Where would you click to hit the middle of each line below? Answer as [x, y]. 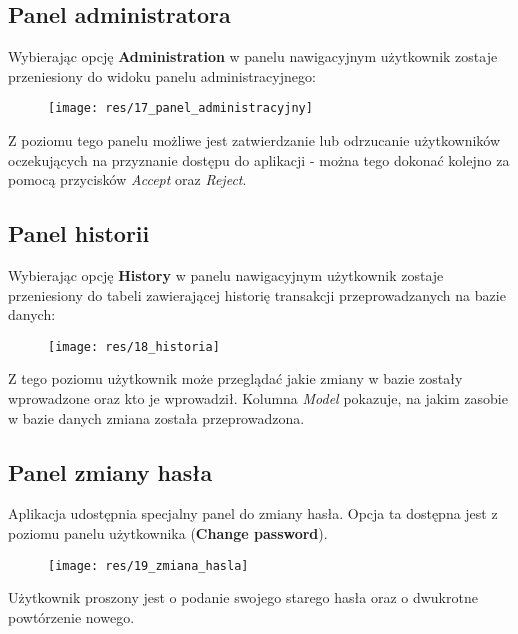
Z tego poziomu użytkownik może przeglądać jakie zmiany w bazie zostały [235, 378]
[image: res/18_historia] [134, 346]
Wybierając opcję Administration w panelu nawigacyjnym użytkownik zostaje [253, 56]
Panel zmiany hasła [110, 471]
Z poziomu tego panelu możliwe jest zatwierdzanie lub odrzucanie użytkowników [254, 140]
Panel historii [79, 233]
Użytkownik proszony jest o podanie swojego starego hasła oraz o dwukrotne [243, 597]
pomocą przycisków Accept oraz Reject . [127, 179]
